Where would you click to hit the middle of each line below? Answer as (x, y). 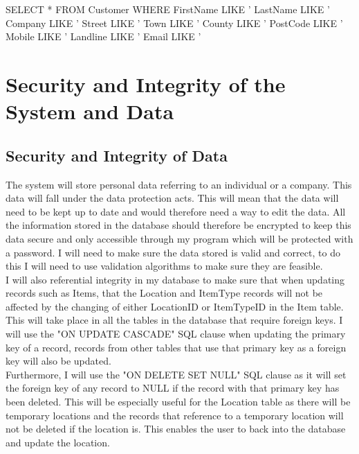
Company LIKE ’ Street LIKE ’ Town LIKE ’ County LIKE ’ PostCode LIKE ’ (174, 23)
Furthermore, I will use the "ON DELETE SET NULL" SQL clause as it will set (176, 374)
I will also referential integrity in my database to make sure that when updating (175, 279)
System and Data (90, 111)
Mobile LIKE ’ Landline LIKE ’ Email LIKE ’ (103, 36)
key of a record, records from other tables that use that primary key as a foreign (176, 347)
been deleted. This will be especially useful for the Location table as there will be (178, 402)
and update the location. (58, 442)
